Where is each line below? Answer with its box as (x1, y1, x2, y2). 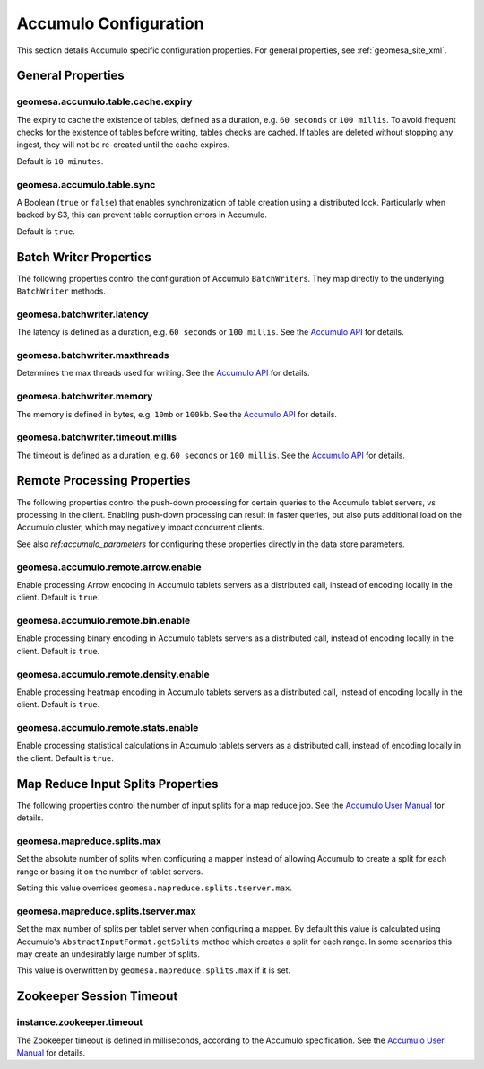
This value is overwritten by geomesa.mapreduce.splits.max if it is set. (16, 965, 291, 976)
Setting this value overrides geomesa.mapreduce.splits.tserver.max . (16, 882, 293, 893)
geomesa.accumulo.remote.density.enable (16, 668, 210, 680)
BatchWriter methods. (16, 285, 107, 296)
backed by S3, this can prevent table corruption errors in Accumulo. (16, 209, 268, 220)
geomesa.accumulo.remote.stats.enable (16, 722, 199, 734)
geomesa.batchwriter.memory (16, 390, 153, 403)
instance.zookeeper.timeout (16, 1016, 143, 1029)
